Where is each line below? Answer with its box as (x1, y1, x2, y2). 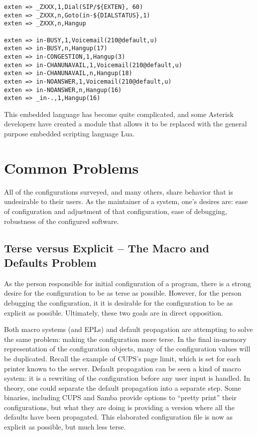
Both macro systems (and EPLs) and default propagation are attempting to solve (4, 324, 253, 334)
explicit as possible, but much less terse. (4, 422, 126, 432)
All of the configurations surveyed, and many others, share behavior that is (4, 186, 233, 197)
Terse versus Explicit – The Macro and (4, 240, 209, 255)
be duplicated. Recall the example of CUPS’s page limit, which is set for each (4, 353, 241, 363)
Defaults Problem (4, 254, 97, 270)
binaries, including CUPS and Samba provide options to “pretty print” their (4, 392, 237, 403)
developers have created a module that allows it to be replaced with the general (4, 118, 247, 129)
